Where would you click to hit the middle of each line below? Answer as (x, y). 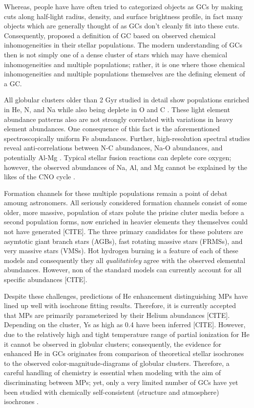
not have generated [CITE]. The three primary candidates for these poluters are (124, 231)
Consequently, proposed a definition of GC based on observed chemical (110, 35)
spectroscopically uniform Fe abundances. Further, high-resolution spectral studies (127, 138)
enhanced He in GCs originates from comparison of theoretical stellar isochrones (124, 353)
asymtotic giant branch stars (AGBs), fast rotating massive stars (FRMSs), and (123, 241)
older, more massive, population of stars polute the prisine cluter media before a (124, 212)
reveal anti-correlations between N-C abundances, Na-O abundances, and (113, 148)
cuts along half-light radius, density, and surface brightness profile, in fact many (124, 16)
